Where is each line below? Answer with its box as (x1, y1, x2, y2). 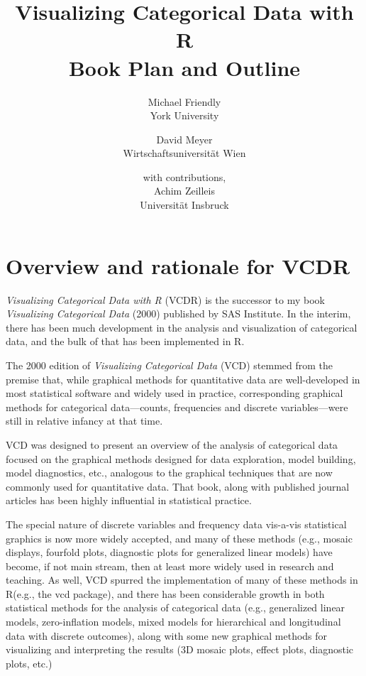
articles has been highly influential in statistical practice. (6, 493, 252, 508)
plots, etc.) (6, 655, 52, 670)
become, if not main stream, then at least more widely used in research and (6, 558, 334, 573)
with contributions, (143, 169, 226, 184)
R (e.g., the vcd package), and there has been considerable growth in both (6, 586, 325, 601)
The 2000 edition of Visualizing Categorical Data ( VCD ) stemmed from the (6, 357, 333, 372)
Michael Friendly (148, 94, 221, 109)
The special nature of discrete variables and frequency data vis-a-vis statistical (6, 516, 347, 531)
